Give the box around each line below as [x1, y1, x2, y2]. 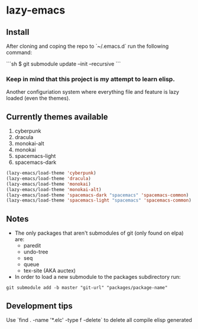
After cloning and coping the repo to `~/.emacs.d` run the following [6, 42, 169, 50]
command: [6, 49, 33, 56]
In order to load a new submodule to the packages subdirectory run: [14, 274, 181, 281]
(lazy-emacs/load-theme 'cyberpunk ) [6, 170, 96, 176]
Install [6, 27, 30, 37]
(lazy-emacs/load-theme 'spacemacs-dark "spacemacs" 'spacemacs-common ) [6, 192, 189, 198]
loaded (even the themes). [6, 95, 70, 102]
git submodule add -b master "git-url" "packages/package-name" [6, 285, 168, 291]
